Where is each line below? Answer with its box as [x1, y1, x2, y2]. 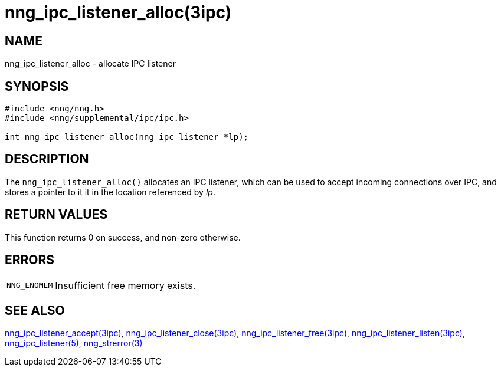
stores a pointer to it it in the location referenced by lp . [5, 186, 215, 197]
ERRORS [5, 252, 55, 268]
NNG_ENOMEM [6, 281, 53, 290]
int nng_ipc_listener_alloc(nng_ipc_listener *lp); [5, 132, 249, 142]
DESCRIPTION [5, 152, 89, 167]
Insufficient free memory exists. [55, 279, 196, 291]
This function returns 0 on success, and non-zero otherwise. [5, 232, 241, 242]
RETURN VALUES [5, 207, 108, 222]
